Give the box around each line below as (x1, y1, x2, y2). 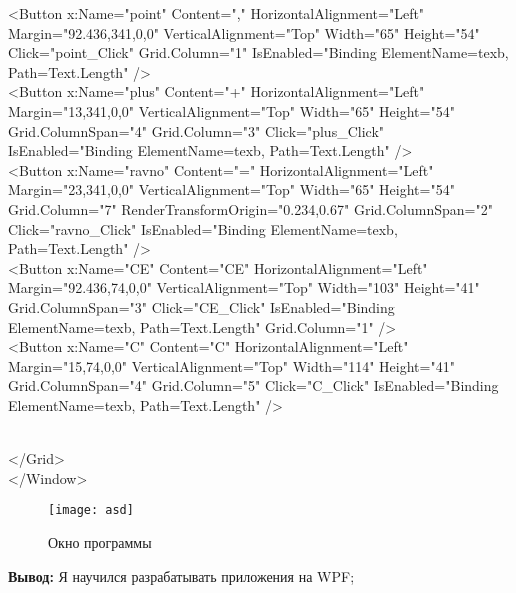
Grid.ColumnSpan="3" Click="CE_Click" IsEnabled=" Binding (8, 296, 395, 317)
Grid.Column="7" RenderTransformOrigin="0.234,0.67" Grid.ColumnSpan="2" (8, 198, 493, 219)
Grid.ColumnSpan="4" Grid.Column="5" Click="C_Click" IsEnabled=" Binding (8, 375, 499, 396)
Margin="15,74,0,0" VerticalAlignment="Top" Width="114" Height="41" (8, 355, 455, 376)
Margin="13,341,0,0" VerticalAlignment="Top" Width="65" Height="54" (8, 100, 455, 121)
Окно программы (48, 531, 152, 552)
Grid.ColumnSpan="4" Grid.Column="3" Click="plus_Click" (8, 120, 385, 141)
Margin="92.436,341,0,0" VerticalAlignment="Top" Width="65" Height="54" (8, 22, 480, 43)
